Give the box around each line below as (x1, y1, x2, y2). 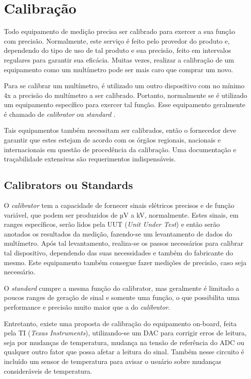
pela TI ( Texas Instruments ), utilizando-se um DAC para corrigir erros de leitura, (4, 328, 247, 338)
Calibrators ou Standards (4, 177, 133, 192)
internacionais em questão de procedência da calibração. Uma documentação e (4, 144, 236, 154)
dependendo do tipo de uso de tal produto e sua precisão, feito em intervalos (4, 45, 231, 55)
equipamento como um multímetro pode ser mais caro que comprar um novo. (4, 64, 233, 74)
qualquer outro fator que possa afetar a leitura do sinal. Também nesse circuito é (4, 347, 244, 357)
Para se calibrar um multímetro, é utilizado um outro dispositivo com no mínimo (4, 80, 245, 91)
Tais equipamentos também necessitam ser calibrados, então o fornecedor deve (4, 125, 236, 135)
